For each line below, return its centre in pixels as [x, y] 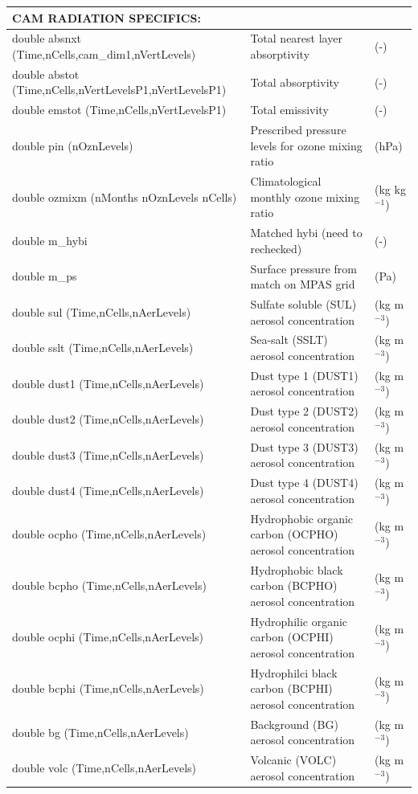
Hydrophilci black [294, 672]
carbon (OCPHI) [292, 637]
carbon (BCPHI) [291, 688]
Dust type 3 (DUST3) [304, 446]
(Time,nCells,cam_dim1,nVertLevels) [104, 53]
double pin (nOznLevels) [73, 145]
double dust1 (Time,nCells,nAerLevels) [108, 383]
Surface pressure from [303, 268]
